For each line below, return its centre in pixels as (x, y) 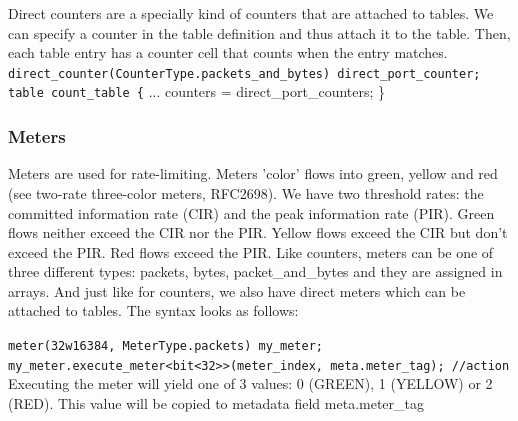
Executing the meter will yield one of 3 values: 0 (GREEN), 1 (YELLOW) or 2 (250, 383)
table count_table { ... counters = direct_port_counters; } (197, 91)
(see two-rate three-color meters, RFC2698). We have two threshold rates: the (246, 192)
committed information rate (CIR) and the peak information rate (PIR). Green (251, 212)
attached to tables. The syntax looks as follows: (153, 310)
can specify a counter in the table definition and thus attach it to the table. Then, (259, 32)
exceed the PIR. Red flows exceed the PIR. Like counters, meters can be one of (251, 251)
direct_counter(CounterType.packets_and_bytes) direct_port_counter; (244, 73)
